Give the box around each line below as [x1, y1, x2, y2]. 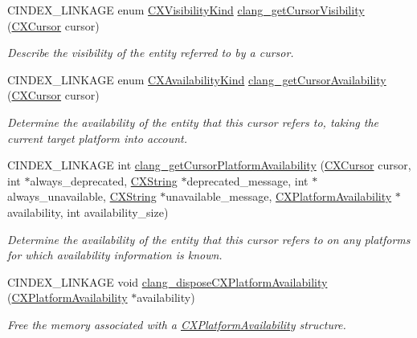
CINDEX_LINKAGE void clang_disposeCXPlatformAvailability [7, 273, 328, 290]
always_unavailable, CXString [7, 188, 157, 205]
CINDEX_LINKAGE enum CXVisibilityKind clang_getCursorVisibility [7, 2, 365, 18]
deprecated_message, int [186, 172, 309, 189]
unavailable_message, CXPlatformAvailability [166, 188, 392, 205]
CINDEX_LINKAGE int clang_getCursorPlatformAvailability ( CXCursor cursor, [7, 157, 411, 173]
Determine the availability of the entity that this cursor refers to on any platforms [7, 230, 411, 247]
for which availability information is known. [7, 246, 223, 263]
